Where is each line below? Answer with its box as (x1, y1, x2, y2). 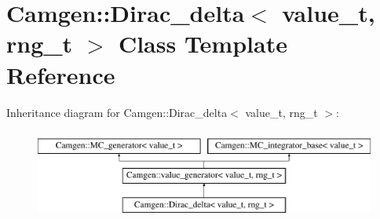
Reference (6, 58, 115, 90)
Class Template (118, 27, 287, 60)
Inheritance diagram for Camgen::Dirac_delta (6, 104, 228, 120)
